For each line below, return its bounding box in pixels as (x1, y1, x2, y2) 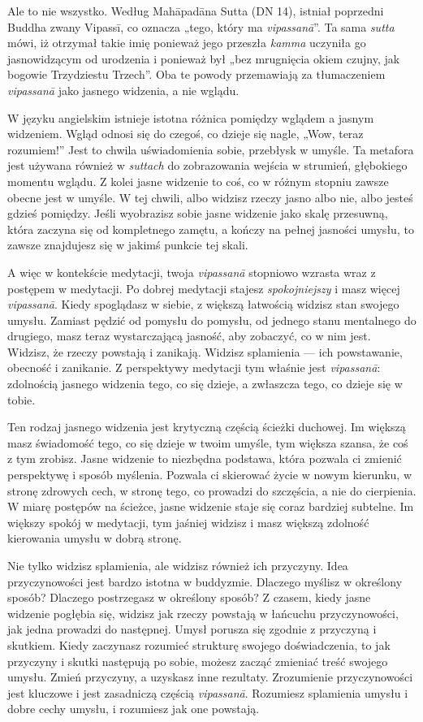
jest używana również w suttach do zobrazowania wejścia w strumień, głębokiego (7, 157, 408, 174)
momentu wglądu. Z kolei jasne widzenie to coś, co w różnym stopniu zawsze (7, 172, 389, 189)
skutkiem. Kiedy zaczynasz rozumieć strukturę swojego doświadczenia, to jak (7, 636, 391, 653)
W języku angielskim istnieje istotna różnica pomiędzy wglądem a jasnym (7, 109, 374, 126)
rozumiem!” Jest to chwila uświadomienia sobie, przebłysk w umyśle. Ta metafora (7, 141, 414, 158)
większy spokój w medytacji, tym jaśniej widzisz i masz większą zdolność (7, 513, 369, 530)
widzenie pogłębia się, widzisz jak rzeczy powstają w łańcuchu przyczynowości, (7, 604, 399, 621)
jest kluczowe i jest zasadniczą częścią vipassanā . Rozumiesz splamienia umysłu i (7, 684, 408, 701)
